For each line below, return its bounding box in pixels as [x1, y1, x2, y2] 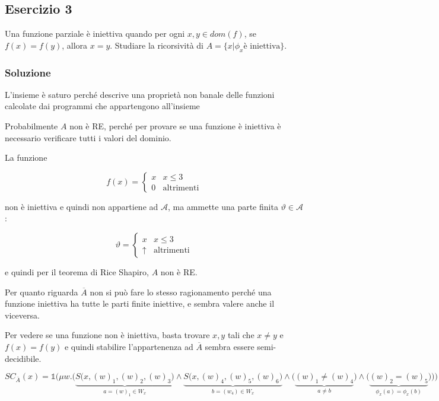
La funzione [5, 151, 47, 164]
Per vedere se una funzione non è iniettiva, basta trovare [5, 329, 210, 341]
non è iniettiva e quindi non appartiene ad [5, 200, 158, 212]
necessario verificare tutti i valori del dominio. [5, 131, 171, 144]
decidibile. [5, 352, 42, 364]
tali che [227, 329, 255, 341]
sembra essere [205, 340, 255, 352]
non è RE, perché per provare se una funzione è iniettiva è [69, 120, 281, 132]
